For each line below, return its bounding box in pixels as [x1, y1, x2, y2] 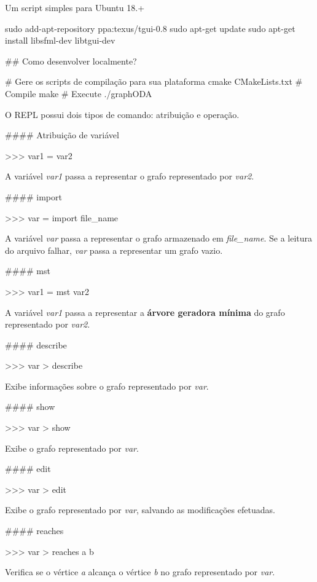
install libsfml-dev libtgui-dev [5, 34, 115, 47]
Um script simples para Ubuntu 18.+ [5, 1, 145, 14]
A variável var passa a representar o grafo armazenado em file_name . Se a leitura [5, 232, 313, 245]
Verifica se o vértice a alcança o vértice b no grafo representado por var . [5, 565, 275, 578]
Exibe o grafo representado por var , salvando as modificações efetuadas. [5, 503, 275, 516]
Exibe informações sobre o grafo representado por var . [5, 379, 209, 392]
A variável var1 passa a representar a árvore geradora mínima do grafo [5, 305, 285, 318]
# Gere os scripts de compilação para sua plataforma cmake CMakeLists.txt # [5, 75, 303, 88]
